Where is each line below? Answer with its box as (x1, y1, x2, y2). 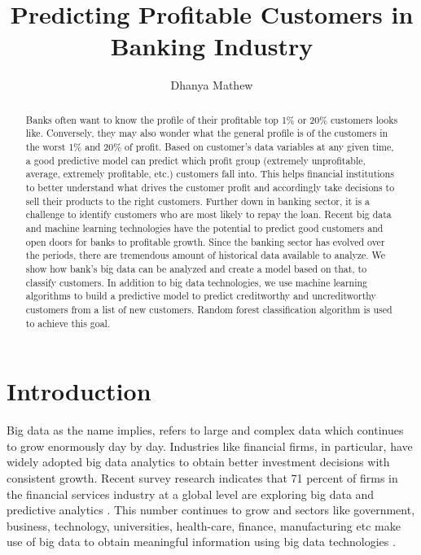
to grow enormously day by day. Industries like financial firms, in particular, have (7, 437, 413, 454)
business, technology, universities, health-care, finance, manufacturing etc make (7, 517, 401, 534)
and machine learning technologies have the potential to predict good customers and (25, 221, 384, 234)
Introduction (7, 374, 151, 408)
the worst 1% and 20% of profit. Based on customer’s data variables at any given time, (25, 140, 394, 154)
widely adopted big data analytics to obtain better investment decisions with (7, 453, 390, 470)
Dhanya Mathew (170, 76, 253, 94)
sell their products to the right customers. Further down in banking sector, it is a (25, 194, 371, 208)
